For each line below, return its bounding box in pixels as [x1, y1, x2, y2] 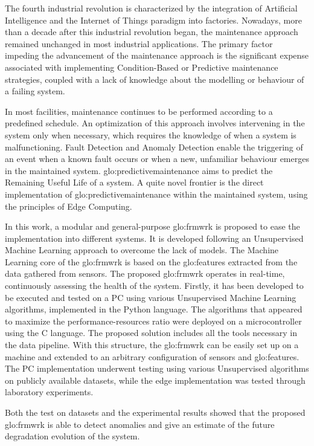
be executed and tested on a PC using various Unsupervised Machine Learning [5, 291, 296, 303]
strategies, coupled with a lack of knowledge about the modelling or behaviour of [5, 73, 304, 85]
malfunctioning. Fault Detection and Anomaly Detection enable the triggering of [5, 140, 303, 153]
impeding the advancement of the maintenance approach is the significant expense [5, 49, 309, 62]
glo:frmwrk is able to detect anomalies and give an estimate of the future [5, 418, 275, 430]
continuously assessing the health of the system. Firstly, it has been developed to [5, 279, 304, 292]
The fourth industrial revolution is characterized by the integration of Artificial [5, 2, 298, 14]
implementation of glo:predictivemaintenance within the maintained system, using [5, 187, 308, 200]
